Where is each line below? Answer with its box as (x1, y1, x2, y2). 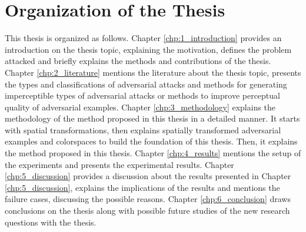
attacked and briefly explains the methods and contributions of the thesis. (5, 55, 271, 67)
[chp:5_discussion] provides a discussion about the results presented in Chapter (5, 170, 291, 182)
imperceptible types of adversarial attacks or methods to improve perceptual (5, 89, 280, 102)
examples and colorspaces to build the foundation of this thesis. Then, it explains (5, 135, 298, 147)
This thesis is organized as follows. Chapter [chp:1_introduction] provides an (5, 32, 282, 44)
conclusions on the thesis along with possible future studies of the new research (5, 204, 290, 217)
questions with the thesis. (5, 216, 97, 228)
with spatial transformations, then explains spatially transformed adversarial (5, 123, 281, 136)
